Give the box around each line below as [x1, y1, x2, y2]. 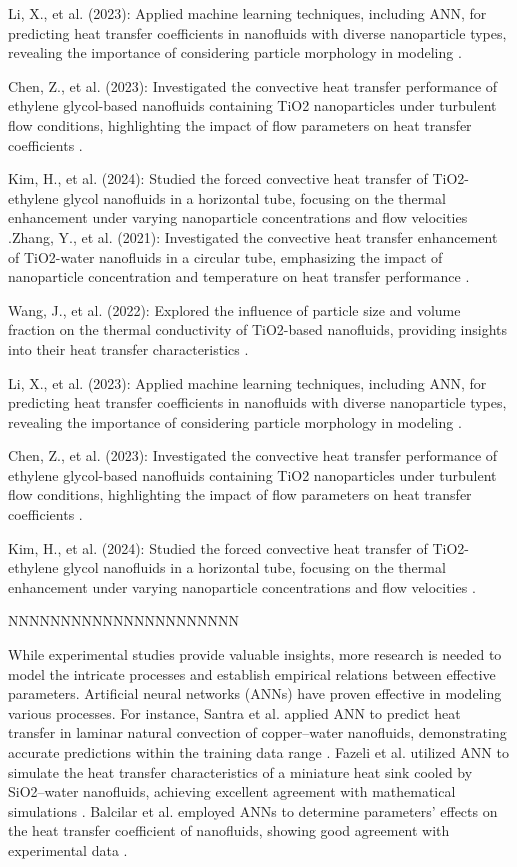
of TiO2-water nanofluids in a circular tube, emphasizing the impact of [8, 246, 443, 267]
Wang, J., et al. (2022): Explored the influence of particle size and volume [8, 299, 461, 320]
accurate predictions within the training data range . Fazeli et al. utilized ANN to [8, 742, 509, 762]
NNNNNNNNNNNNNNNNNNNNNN [8, 610, 239, 631]
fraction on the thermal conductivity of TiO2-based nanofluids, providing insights [8, 319, 508, 340]
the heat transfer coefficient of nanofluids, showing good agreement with [8, 820, 450, 841]
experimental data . [8, 839, 128, 860]
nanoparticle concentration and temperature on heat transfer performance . [8, 266, 470, 287]
